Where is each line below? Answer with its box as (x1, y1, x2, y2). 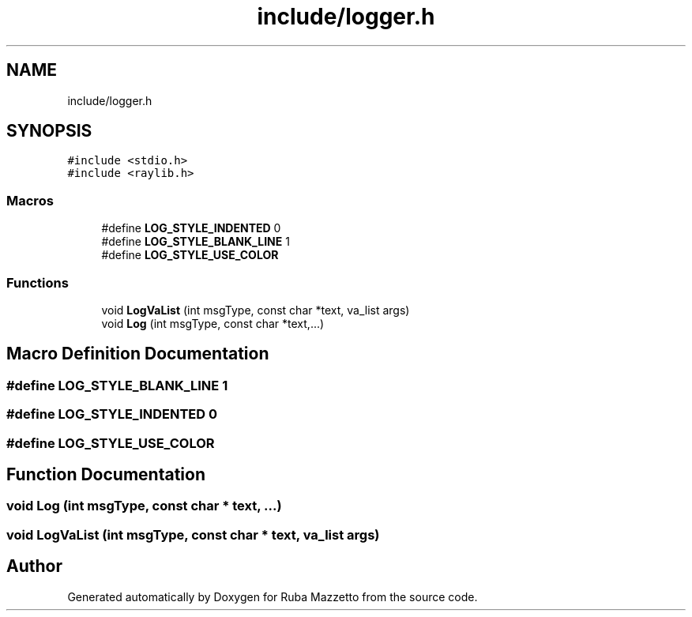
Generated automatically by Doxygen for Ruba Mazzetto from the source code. (67, 589, 478, 604)
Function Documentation (6, 464, 205, 484)
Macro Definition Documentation (6, 344, 269, 364)
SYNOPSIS (6, 121, 92, 141)
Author (6, 556, 62, 577)
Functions (6, 274, 69, 291)
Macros (6, 192, 54, 209)
